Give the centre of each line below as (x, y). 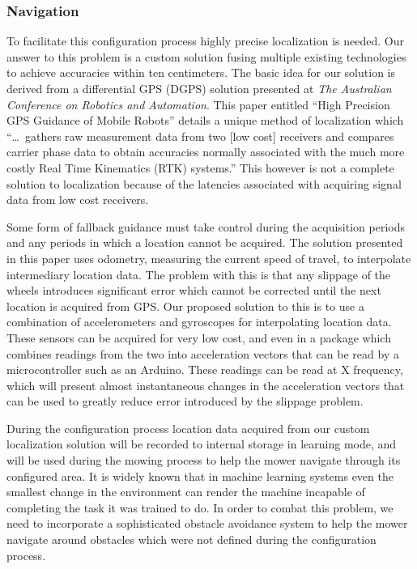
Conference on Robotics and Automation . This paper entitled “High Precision (198, 104)
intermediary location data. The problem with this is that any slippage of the (199, 274)
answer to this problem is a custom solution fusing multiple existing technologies (206, 56)
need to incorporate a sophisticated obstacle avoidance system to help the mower (207, 523)
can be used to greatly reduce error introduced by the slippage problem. (185, 401)
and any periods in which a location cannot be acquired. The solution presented (205, 242)
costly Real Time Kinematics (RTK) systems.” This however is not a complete (200, 167)
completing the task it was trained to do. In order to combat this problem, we (200, 507)
